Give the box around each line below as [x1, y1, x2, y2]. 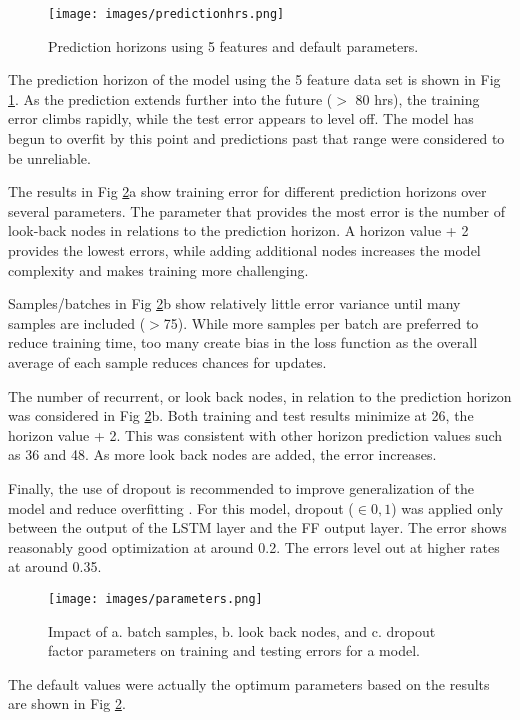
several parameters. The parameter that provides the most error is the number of [8, 200, 505, 221]
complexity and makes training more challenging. [8, 259, 309, 280]
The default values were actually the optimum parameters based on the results [8, 673, 490, 694]
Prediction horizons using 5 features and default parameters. [48, 35, 419, 56]
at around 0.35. [8, 556, 102, 577]
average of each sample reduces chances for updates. [8, 351, 327, 372]
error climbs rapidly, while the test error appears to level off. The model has [8, 108, 474, 129]
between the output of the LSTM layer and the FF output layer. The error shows [8, 517, 507, 538]
